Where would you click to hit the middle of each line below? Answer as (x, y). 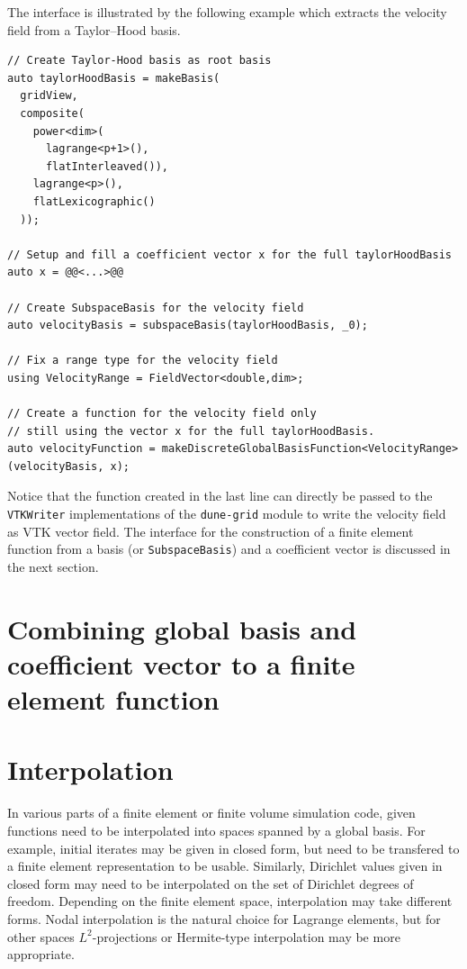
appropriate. (41, 954)
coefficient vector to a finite (181, 663)
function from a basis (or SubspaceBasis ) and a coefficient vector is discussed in (229, 549)
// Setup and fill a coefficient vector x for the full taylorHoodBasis (229, 254)
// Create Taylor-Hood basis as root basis (139, 61)
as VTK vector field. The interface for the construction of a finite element (211, 531)
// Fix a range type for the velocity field (143, 361)
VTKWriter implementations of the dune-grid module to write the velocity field (227, 514)
